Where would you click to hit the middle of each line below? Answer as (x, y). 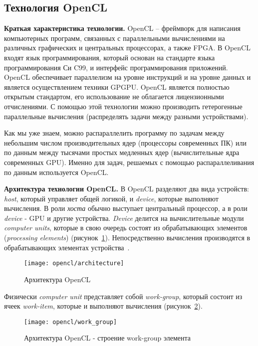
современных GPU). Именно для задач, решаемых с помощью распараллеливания (129, 162)
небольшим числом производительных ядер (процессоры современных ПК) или (125, 142)
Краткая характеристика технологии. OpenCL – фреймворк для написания (123, 28)
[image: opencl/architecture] (74, 263)
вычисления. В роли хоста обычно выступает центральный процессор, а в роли (126, 208)
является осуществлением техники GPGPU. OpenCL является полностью (117, 86)
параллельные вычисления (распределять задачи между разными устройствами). (126, 116)
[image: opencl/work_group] (71, 322)
